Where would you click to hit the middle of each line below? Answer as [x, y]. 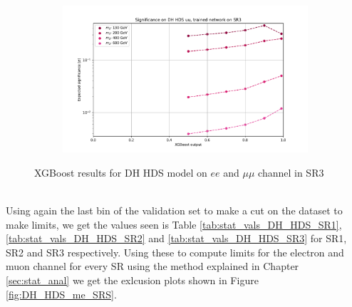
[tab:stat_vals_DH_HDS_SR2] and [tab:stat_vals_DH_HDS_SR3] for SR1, [176, 238]
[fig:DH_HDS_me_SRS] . [61, 294]
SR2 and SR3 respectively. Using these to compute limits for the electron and [175, 252]
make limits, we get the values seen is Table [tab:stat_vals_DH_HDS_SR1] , [174, 224]
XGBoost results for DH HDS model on [121, 172]
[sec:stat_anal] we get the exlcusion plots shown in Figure [132, 280]
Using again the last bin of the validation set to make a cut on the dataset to [174, 210]
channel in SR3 [291, 172]
